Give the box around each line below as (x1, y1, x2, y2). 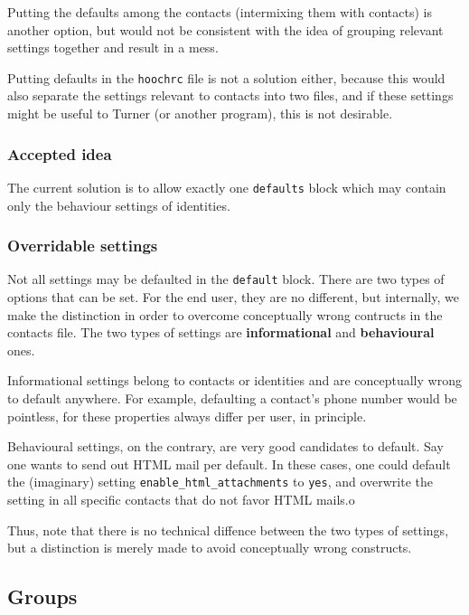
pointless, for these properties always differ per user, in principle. (7, 406, 367, 425)
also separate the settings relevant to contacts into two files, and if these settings (7, 86, 454, 105)
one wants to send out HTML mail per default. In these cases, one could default (7, 454, 451, 473)
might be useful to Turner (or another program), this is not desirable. (7, 104, 393, 123)
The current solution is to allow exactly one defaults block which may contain (7, 177, 446, 196)
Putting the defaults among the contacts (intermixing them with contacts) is (7, 3, 432, 21)
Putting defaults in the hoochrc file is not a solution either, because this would (7, 68, 446, 87)
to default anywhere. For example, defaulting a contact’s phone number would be (7, 388, 457, 407)
